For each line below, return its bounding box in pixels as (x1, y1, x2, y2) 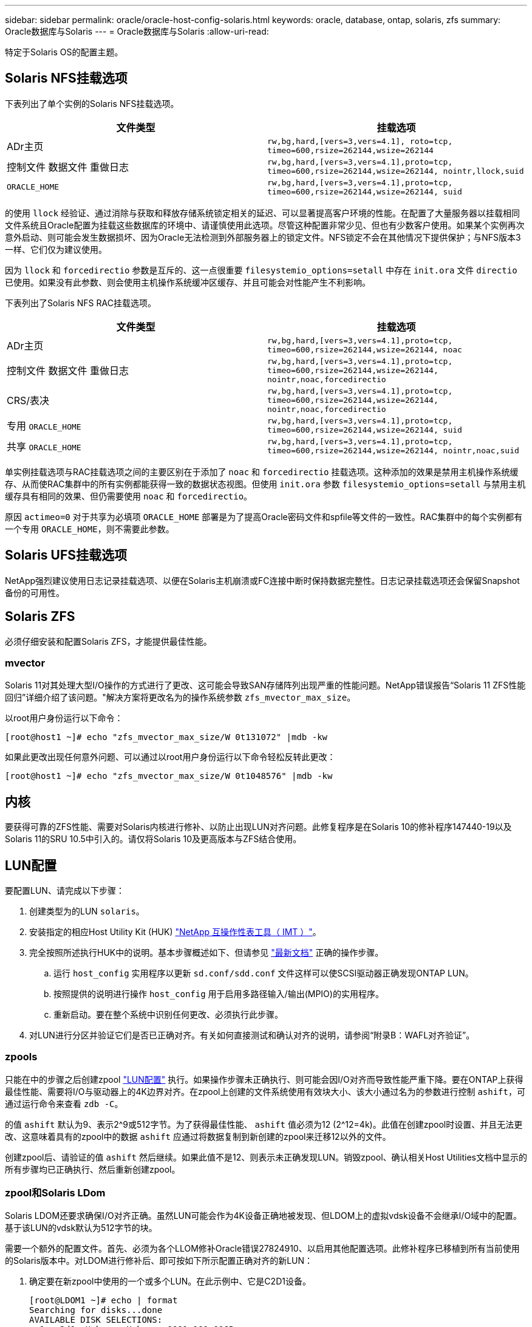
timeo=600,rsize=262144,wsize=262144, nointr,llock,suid (267, 166, 524, 176)
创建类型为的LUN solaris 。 (29, 905, 145, 916)
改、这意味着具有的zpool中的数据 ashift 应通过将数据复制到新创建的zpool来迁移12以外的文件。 (5, 1131, 391, 1142)
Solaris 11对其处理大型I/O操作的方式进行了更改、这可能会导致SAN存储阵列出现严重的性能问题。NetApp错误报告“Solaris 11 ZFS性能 (5, 680, 526, 691)
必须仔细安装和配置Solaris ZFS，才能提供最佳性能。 (5, 636, 212, 646)
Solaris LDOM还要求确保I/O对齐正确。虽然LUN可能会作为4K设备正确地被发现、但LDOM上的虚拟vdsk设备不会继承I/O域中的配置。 (5, 1210, 522, 1221)
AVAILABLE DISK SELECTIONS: (29, 1315, 163, 1325)
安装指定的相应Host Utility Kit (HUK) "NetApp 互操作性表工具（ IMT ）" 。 (29, 926, 321, 937)
